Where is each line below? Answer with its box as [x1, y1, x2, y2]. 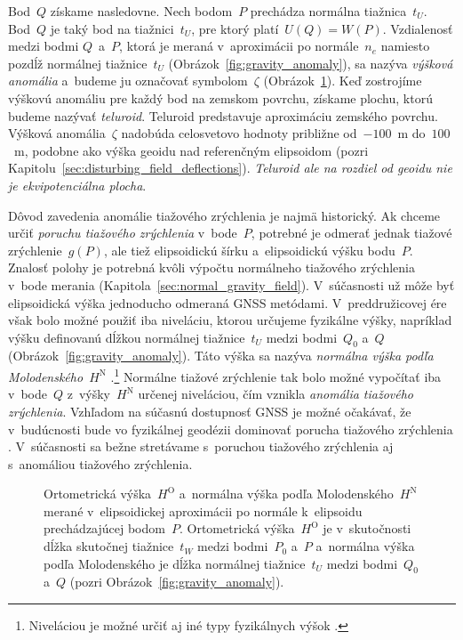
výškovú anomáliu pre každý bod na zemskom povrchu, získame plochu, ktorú [8, 88, 433, 107]
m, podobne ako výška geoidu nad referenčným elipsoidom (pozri [13, 141, 369, 159]
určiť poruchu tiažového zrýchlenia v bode [8, 223, 237, 242]
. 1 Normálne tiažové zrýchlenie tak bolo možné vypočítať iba [110, 365, 442, 385]
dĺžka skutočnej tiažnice [44, 537, 174, 555]
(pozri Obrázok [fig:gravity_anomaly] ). [69, 572, 284, 591]
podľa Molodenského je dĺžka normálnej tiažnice [44, 554, 306, 572]
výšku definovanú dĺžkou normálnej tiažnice [8, 328, 245, 346]
